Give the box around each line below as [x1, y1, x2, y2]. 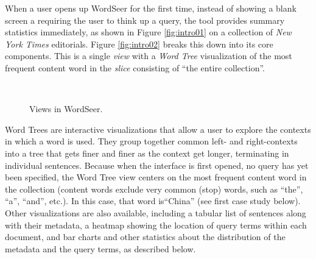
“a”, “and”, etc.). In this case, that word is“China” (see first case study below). [5, 194, 301, 207]
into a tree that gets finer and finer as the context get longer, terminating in [5, 146, 289, 159]
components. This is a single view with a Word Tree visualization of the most [5, 49, 292, 62]
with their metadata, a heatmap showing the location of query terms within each [5, 218, 307, 231]
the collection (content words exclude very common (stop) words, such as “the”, [5, 182, 303, 195]
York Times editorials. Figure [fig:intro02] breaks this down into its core [5, 37, 273, 50]
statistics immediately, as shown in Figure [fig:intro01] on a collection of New [5, 26, 292, 38]
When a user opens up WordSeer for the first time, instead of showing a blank [5, 2, 297, 14]
